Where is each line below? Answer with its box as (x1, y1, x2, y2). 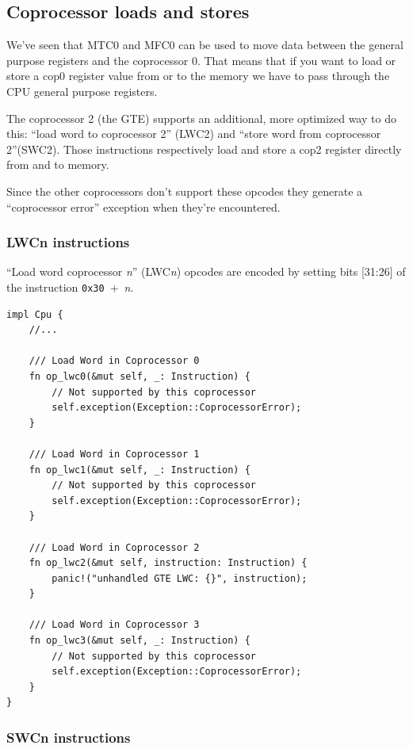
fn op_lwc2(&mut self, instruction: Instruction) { (29, 557, 308, 569)
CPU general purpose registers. (6, 82, 158, 99)
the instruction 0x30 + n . (6, 278, 134, 295)
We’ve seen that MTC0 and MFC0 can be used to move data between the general (6, 36, 403, 53)
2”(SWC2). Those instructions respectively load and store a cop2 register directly (6, 140, 402, 157)
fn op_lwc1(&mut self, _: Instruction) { (29, 464, 250, 476)
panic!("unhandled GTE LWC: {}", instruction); (52, 572, 308, 584)
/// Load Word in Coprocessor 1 (29, 448, 200, 460)
